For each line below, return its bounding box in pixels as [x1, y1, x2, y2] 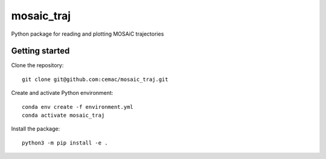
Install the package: [11, 125, 60, 132]
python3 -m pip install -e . [22, 139, 108, 146]
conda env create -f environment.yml [22, 103, 134, 110]
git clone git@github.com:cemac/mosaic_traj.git [22, 76, 168, 83]
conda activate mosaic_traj [22, 112, 105, 119]
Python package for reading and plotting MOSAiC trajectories [11, 30, 164, 37]
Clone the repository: [11, 62, 64, 69]
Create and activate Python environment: [11, 89, 113, 97]
